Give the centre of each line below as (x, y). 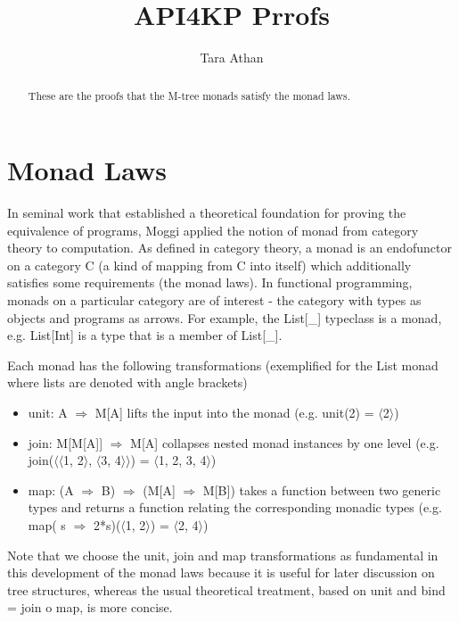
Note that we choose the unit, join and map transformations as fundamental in (223, 555)
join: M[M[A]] (66, 442)
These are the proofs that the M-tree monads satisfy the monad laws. (189, 95)
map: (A (51, 489)
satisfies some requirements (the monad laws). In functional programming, (210, 282)
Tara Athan (232, 58)
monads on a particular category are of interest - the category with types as (214, 300)
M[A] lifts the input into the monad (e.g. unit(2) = (234, 413)
